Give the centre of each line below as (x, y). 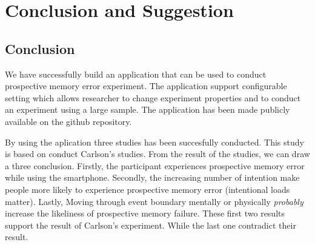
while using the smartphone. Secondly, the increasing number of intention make (152, 177)
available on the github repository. (68, 121)
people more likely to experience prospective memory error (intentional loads (148, 189)
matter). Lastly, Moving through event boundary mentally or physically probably (154, 201)
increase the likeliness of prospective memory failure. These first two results (145, 213)
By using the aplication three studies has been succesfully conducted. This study (154, 142)
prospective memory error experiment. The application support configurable (146, 86)
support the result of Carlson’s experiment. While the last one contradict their (151, 225)
